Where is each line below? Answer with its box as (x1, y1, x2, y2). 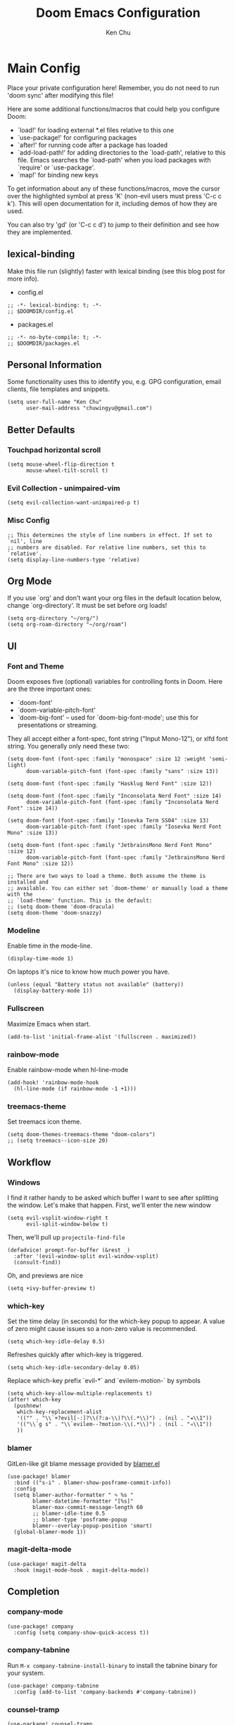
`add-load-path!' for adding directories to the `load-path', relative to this (17, 148, 227, 156)
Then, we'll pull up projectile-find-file (7, 1233, 125, 1241)
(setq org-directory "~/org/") (7, 615, 99, 622)
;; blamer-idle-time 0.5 (32, 1510, 106, 1517)
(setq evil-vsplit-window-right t (7, 1214, 109, 1221)
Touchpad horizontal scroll (7, 445, 101, 454)
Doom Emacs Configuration (36, 5, 201, 21)
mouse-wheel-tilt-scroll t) (25, 467, 109, 474)
